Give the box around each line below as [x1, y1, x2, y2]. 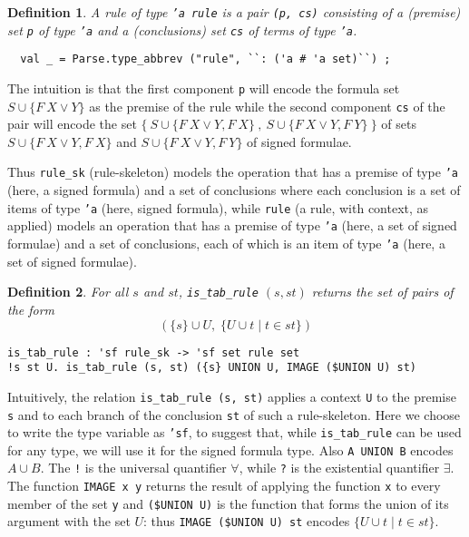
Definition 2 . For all [7, 282, 129, 301]
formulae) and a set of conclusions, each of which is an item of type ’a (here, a [7, 234, 445, 253]
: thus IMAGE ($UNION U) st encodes [143, 512, 350, 531]
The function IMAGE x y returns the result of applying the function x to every [7, 476, 441, 495]
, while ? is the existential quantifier [239, 458, 440, 477]
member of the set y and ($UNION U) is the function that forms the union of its [7, 493, 449, 513]
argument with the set [7, 512, 131, 531]
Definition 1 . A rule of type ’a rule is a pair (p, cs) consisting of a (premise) [7, 3, 461, 21]
